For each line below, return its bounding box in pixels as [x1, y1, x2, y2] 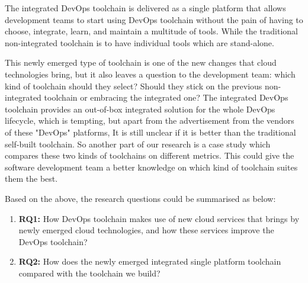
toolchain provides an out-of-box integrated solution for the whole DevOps [5, 102, 275, 115]
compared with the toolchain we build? [18, 266, 161, 279]
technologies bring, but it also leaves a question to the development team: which [5, 67, 296, 80]
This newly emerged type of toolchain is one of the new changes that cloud [5, 56, 277, 69]
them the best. [5, 172, 58, 185]
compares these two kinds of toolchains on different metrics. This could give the [5, 149, 294, 162]
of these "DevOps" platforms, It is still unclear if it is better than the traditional [5, 126, 296, 138]
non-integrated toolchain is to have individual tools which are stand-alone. [5, 36, 274, 49]
